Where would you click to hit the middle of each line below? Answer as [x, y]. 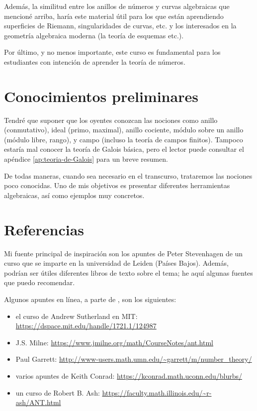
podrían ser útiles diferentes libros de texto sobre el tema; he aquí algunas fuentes [128, 272]
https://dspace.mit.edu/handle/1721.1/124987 [86, 326]
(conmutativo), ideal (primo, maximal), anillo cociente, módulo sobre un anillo [124, 130]
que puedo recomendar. [40, 282]
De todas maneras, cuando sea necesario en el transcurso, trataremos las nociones [128, 175]
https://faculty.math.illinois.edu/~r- [157, 392]
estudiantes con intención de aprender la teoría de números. [95, 61]
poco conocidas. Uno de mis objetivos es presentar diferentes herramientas [117, 185]
